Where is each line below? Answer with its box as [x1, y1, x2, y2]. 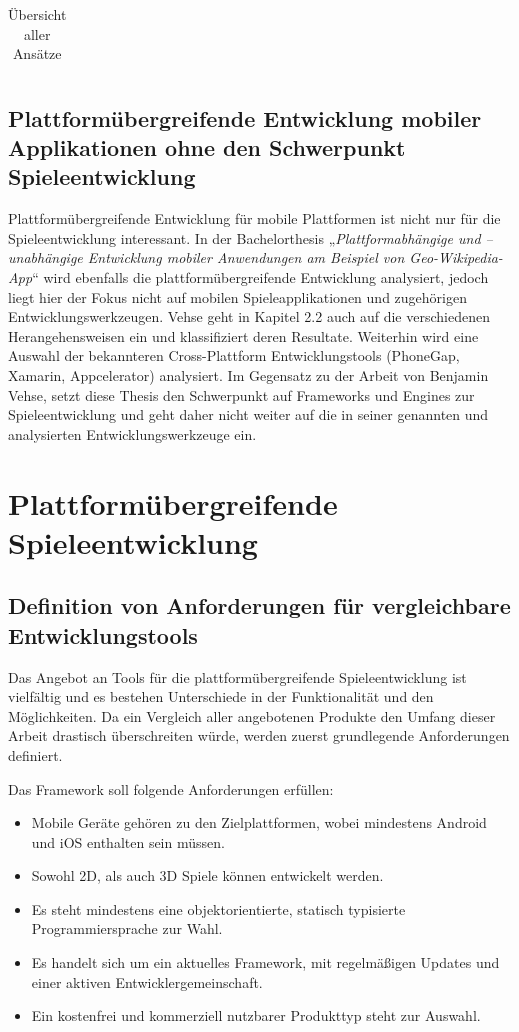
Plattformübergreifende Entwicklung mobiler [8, 102, 482, 133]
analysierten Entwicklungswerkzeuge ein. [8, 423, 257, 444]
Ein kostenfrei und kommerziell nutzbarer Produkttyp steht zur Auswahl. [31, 1005, 481, 1026]
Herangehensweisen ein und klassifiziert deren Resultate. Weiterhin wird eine [8, 325, 479, 346]
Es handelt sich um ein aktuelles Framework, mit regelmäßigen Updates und [31, 952, 500, 973]
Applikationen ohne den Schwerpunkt [8, 132, 406, 163]
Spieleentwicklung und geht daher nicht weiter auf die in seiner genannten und [8, 404, 489, 425]
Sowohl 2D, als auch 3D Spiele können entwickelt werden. [31, 865, 384, 886]
